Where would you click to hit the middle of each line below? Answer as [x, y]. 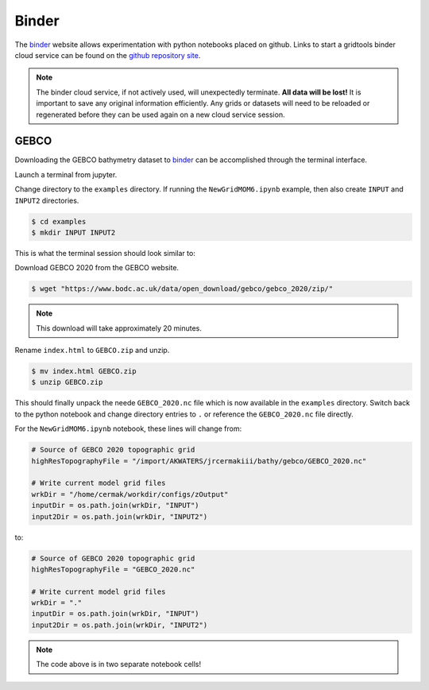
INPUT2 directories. [47, 200]
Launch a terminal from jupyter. [66, 174]
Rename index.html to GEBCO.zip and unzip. [92, 351]
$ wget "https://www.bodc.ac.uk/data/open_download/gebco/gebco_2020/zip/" [182, 289]
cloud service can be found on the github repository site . [108, 55]
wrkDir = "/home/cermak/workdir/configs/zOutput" [130, 494]
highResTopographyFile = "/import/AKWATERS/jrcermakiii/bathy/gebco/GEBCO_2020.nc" [199, 461]
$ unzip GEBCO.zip [67, 382]
